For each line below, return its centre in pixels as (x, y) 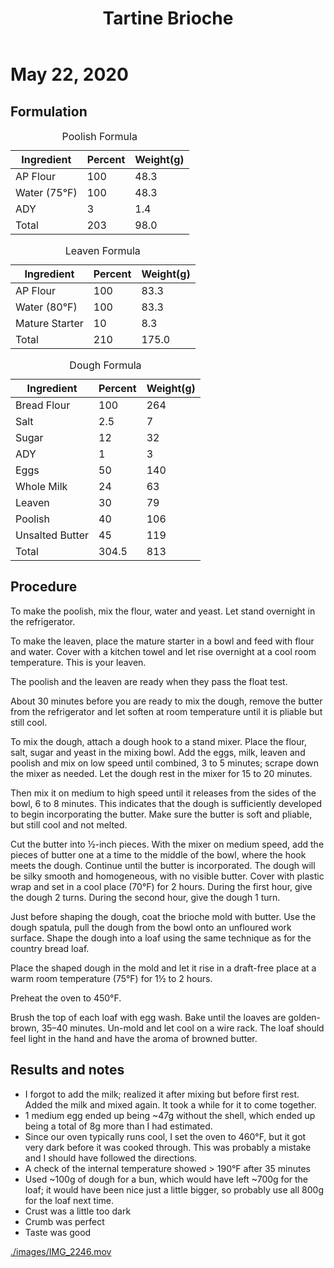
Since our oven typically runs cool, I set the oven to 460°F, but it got (165, 1136)
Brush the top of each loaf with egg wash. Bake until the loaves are (148, 1017)
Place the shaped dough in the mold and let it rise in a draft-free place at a (163, 968)
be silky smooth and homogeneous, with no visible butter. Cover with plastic (167, 876)
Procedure (44, 587)
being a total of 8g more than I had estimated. (118, 1126)
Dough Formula (105, 365)
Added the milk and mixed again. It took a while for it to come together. (170, 1104)
